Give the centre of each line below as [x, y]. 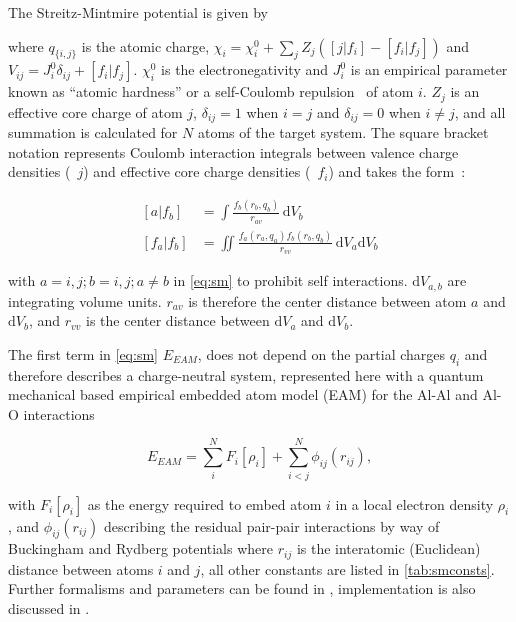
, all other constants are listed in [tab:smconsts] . [347, 568]
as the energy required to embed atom [204, 503]
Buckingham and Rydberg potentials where [141, 548]
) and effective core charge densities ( [197, 171]
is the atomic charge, [145, 45]
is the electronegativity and [245, 69]
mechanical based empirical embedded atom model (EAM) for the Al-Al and [243, 394]
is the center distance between [178, 320]
